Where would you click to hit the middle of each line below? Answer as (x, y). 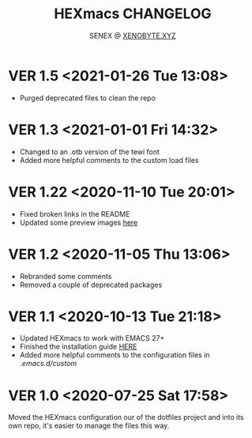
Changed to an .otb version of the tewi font (90, 152)
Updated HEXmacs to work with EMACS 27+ (92, 338)
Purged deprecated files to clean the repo (88, 98)
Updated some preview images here (79, 222)
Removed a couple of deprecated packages (91, 285)
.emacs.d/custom (48, 364)
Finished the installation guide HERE (78, 347)
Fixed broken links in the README (75, 213)
